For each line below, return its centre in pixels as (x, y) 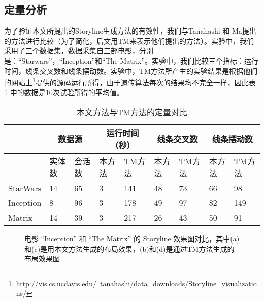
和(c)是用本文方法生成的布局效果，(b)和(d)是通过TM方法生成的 (129, 248)
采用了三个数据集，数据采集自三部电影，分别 (79, 51)
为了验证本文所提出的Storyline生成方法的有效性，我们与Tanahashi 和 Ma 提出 (130, 31)
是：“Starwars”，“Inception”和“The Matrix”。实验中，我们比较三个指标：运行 (131, 60)
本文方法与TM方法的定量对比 (132, 112)
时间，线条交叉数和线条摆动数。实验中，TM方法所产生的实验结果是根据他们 (131, 70)
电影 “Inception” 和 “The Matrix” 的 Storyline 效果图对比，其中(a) (132, 239)
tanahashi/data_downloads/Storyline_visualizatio (178, 283)
